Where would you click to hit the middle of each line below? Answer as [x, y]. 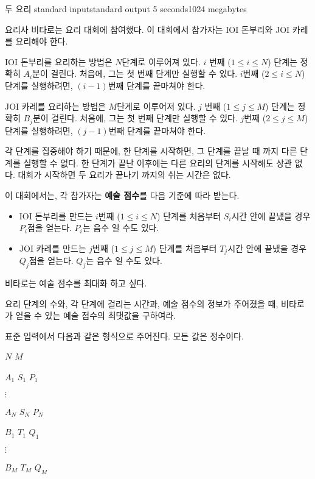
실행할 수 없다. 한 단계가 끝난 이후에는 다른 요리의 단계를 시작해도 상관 [157, 162]
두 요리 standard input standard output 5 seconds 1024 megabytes [126, 9]
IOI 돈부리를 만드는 [56, 215]
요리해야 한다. [42, 41]
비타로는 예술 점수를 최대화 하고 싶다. [76, 283]
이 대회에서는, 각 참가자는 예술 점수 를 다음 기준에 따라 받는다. [122, 195]
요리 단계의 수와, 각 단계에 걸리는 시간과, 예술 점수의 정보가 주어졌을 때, [142, 303]
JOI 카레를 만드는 [53, 248]
